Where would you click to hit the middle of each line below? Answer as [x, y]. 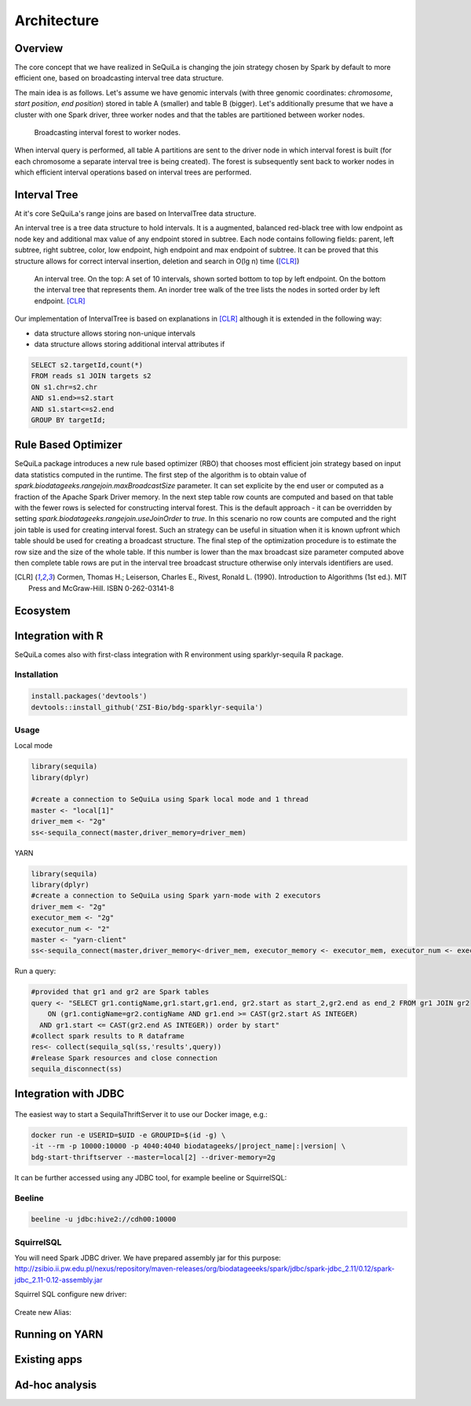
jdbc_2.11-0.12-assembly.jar [58, 1279]
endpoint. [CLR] [60, 301]
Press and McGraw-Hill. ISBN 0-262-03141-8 [101, 588]
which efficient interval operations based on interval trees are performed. [133, 172]
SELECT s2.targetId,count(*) [87, 365]
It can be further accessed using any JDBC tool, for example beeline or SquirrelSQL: [151, 1177]
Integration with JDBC [69, 1094]
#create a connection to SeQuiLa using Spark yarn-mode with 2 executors [176, 896]
